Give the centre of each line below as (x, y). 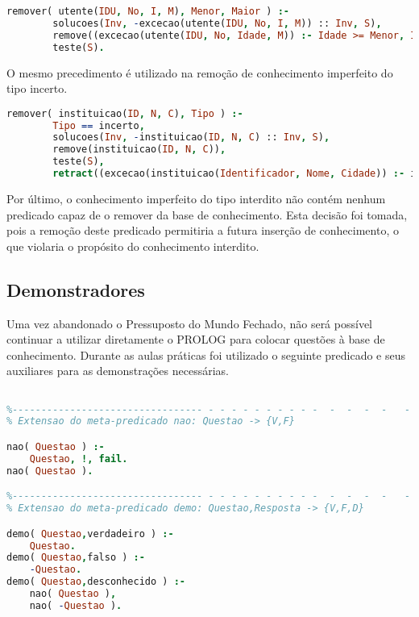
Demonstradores (76, 289)
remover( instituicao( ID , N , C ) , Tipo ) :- (125, 113)
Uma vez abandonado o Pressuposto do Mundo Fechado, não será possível (189, 323)
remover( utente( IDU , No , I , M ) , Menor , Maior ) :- (148, 11)
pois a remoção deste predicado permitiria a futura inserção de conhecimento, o (203, 230)
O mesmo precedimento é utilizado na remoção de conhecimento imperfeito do (200, 72)
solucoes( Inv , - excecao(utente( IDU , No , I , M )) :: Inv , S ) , (217, 23)
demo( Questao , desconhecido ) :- (96, 582)
